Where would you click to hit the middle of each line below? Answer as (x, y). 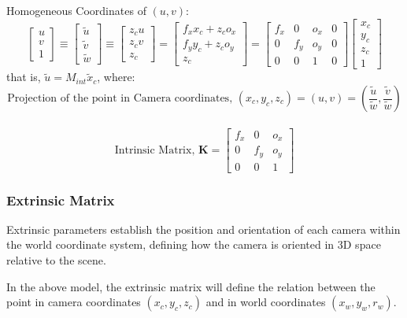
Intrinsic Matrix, (155, 150)
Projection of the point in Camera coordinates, (120, 99)
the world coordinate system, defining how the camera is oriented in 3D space (194, 244)
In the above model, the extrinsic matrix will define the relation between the (191, 286)
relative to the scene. (56, 260)
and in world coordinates (266, 302)
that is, (24, 77)
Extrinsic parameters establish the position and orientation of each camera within (203, 229)
